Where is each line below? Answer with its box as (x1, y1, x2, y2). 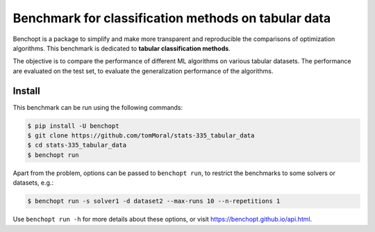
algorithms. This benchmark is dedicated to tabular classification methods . (12, 44, 231, 52)
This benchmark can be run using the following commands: (12, 103, 183, 111)
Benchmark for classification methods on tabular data (12, 10, 331, 26)
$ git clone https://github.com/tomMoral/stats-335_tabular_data (27, 132, 255, 139)
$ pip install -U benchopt (27, 122, 119, 130)
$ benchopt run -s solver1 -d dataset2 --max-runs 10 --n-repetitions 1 (27, 197, 281, 205)
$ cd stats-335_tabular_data (27, 141, 127, 149)
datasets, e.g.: (12, 179, 54, 187)
